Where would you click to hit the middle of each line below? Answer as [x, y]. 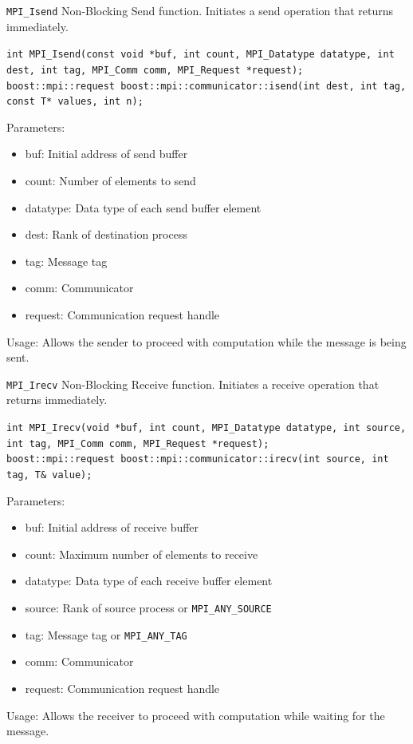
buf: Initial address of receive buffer [112, 527]
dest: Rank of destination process [106, 234]
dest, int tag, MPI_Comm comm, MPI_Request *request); [155, 70]
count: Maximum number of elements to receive [142, 554]
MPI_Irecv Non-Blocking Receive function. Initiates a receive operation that [193, 384]
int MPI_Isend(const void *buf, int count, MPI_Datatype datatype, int [201, 55]
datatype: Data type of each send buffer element [143, 207]
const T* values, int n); [75, 102]
